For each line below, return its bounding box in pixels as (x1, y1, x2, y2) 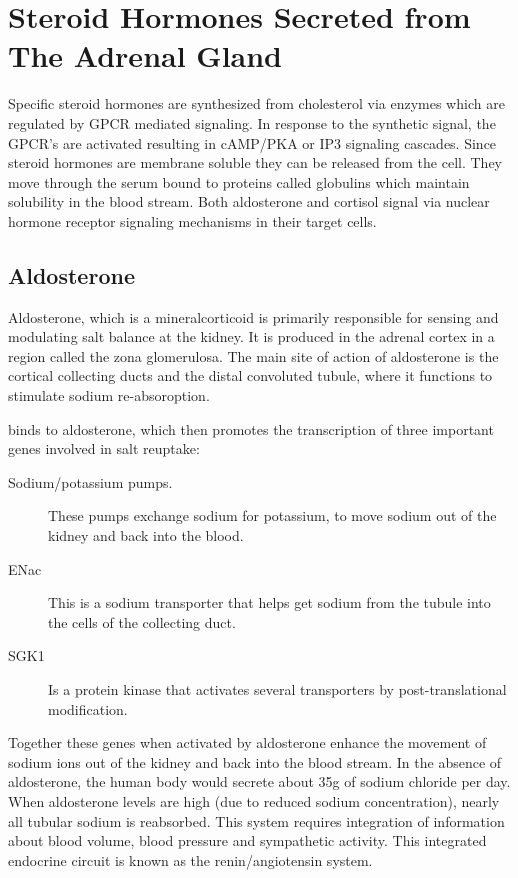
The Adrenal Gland (8, 35, 283, 76)
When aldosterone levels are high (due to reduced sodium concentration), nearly (8, 790, 500, 811)
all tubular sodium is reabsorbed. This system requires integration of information (8, 810, 505, 831)
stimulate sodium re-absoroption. (8, 385, 210, 406)
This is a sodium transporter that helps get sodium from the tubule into (48, 592, 491, 613)
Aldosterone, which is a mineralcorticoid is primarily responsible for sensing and (8, 306, 499, 327)
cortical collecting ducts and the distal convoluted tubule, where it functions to (8, 365, 493, 386)
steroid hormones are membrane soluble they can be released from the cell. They (8, 152, 502, 173)
